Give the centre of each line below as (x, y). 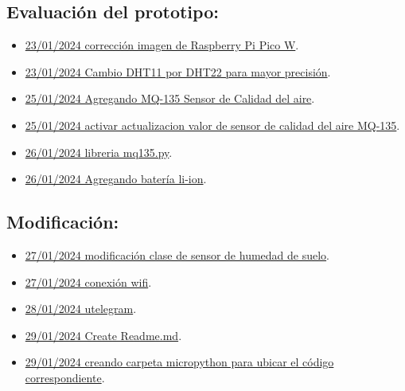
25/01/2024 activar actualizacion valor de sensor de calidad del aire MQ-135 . (212, 125)
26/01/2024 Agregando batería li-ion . (116, 179)
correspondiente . (65, 377)
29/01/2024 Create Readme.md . (103, 335)
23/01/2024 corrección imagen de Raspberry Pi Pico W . (162, 45)
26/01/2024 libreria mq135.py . (99, 152)
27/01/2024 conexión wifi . (88, 282)
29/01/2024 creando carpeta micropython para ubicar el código (179, 362)
